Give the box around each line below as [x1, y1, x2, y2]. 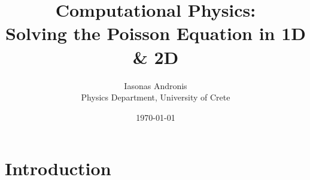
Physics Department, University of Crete [81, 91, 230, 103]
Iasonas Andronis [124, 79, 187, 91]
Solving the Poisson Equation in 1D [5, 21, 306, 45]
